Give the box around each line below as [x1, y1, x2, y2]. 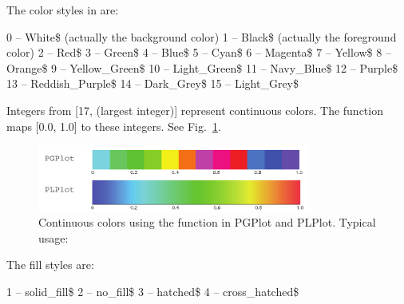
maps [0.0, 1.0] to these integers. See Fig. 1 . [6, 117, 221, 134]
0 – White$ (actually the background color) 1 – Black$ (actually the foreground [6, 28, 397, 45]
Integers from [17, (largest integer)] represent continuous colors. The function [6, 101, 383, 118]
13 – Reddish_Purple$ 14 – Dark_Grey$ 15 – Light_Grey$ [6, 75, 299, 92]
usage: [38, 229, 69, 246]
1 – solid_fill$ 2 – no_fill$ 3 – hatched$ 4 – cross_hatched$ [6, 283, 299, 299]
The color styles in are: [6, 2, 119, 18]
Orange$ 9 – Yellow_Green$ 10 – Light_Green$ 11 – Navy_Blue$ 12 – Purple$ [6, 59, 398, 76]
